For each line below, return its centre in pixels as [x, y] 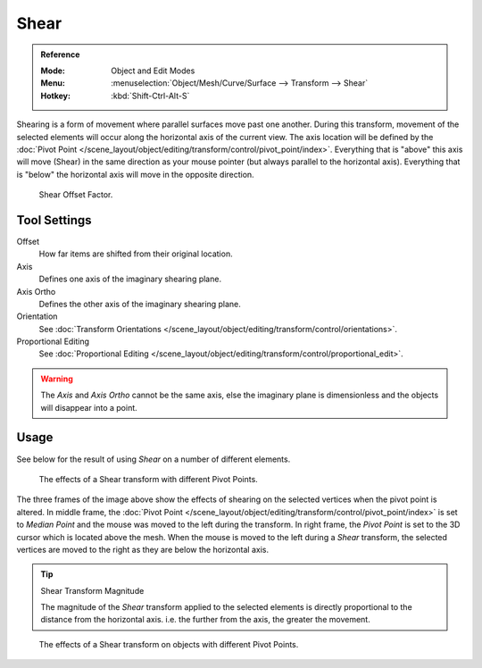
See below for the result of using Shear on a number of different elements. [154, 459]
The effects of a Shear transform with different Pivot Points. [148, 479]
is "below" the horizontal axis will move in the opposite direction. [135, 174]
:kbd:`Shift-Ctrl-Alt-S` [150, 96]
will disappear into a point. [89, 407]
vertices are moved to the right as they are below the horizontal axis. [143, 549]
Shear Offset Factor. [76, 195]
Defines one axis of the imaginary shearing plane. [130, 279]
